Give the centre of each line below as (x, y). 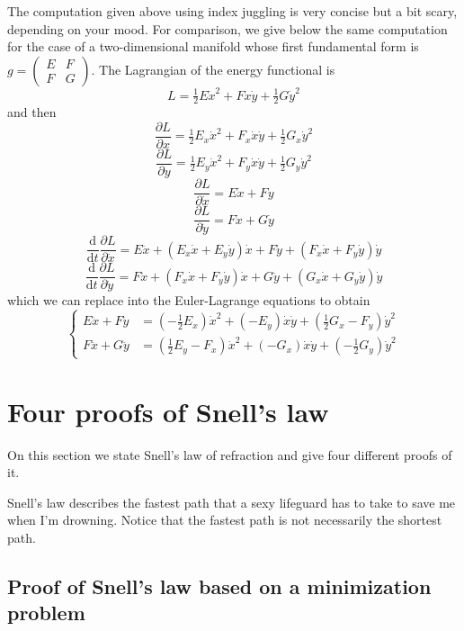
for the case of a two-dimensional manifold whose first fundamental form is (213, 46)
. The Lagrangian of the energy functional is (213, 69)
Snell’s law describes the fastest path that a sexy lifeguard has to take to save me (232, 502)
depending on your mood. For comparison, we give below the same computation (228, 28)
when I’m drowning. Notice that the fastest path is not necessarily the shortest (225, 520)
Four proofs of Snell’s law (168, 411)
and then (32, 112)
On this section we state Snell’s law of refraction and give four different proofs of (230, 454)
